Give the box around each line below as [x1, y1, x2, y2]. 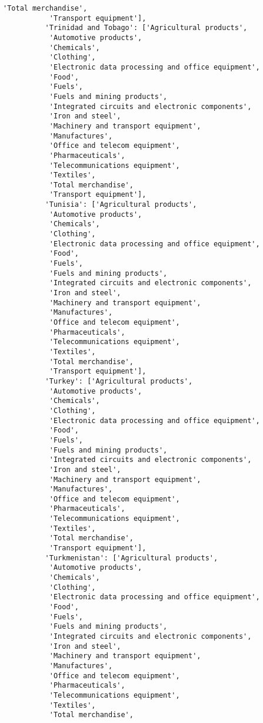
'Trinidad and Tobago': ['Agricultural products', [45, 24, 248, 32]
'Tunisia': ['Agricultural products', [45, 200, 197, 209]
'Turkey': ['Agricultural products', [45, 377, 193, 385]
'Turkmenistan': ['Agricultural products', [45, 553, 218, 562]
